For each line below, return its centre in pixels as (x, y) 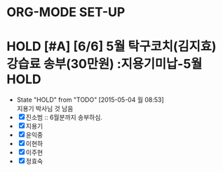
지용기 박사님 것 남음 (45, 109)
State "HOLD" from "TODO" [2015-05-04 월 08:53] (90, 100)
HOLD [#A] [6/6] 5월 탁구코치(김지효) (111, 47)
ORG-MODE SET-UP (66, 12)
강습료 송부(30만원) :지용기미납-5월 (104, 64)
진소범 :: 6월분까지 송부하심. (64, 117)
